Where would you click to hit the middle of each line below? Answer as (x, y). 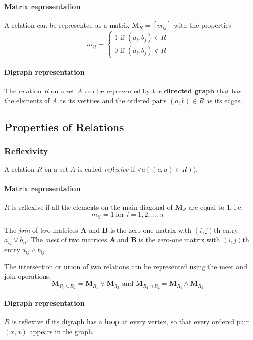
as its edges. (224, 100)
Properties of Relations (64, 126)
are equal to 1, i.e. (216, 207)
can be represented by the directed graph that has (163, 91)
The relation (23, 91)
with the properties (203, 25)
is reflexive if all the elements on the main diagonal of (92, 207)
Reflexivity (26, 151)
